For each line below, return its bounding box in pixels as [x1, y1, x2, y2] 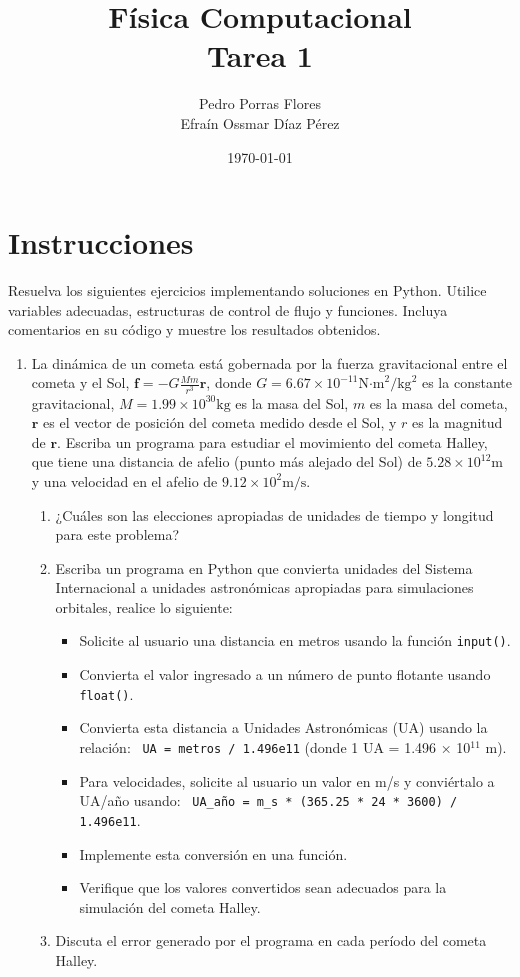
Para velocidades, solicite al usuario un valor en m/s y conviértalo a [79, 770, 495, 791]
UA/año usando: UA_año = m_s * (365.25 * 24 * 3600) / [79, 790, 458, 811]
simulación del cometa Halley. [79, 896, 261, 917]
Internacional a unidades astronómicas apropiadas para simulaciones [55, 577, 474, 598]
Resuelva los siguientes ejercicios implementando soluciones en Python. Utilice [8, 280, 487, 301]
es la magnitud [412, 412, 503, 433]
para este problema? [55, 524, 180, 545]
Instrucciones [8, 222, 194, 263]
